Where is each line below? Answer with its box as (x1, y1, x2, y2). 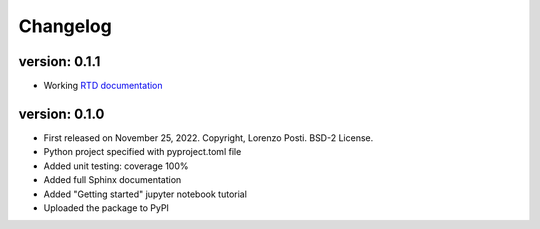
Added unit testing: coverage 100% (43, 160, 189, 172)
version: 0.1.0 (18, 105, 105, 122)
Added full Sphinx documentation (43, 174, 182, 186)
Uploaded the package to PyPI (43, 201, 170, 214)
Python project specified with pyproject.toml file (43, 146, 242, 158)
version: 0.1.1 (18, 53, 101, 70)
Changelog (18, 15, 112, 37)
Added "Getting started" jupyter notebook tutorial (43, 188, 247, 200)
